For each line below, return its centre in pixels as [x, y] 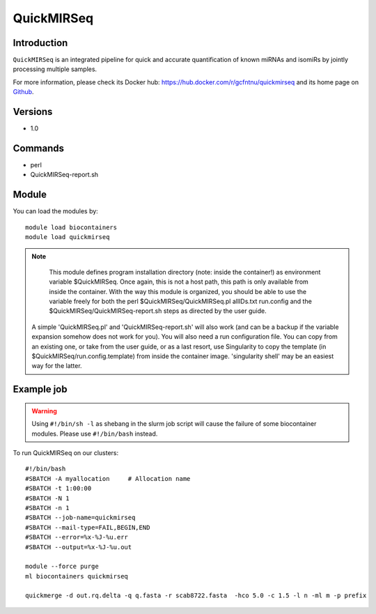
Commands [39, 148]
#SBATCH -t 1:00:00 [58, 489]
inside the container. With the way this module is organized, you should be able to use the [178, 291]
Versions [33, 112]
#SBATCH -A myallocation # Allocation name [108, 478]
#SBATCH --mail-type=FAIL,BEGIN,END [88, 527]
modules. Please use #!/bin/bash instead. [95, 433]
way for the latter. [57, 366]
